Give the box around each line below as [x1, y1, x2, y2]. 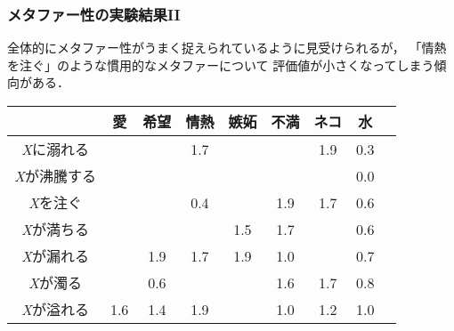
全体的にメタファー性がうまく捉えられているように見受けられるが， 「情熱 [7, 38, 447, 57]
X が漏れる [21, 246, 89, 266]
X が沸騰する [14, 165, 96, 186]
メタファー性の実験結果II [7, 3, 181, 25]
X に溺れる [21, 139, 89, 159]
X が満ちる [21, 219, 89, 239]
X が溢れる [21, 299, 89, 319]
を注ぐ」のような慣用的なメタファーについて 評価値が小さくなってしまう [7, 55, 434, 74]
